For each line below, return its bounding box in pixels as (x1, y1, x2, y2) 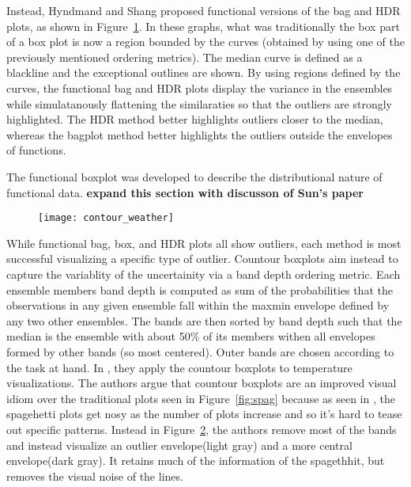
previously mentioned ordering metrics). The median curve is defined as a (6, 48, 363, 65)
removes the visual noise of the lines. (6, 467, 183, 484)
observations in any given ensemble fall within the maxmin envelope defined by (6, 297, 390, 314)
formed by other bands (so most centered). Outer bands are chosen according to (6, 343, 394, 360)
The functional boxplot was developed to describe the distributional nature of (6, 168, 383, 185)
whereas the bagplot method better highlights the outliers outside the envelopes (6, 126, 393, 143)
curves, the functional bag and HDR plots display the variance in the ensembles (6, 79, 393, 96)
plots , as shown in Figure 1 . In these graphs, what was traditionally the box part (6, 17, 400, 34)
